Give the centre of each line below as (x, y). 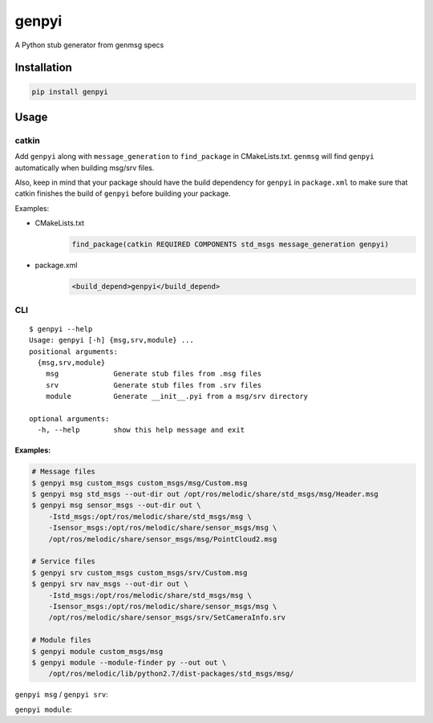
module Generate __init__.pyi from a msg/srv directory (177, 396)
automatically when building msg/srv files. (85, 168)
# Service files (64, 561)
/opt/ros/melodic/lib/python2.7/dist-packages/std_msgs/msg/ (171, 674)
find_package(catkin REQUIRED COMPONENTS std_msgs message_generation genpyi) (230, 244)
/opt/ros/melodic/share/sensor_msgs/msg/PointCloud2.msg (163, 539)
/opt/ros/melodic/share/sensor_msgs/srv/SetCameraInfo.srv (167, 617)
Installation (43, 68)
